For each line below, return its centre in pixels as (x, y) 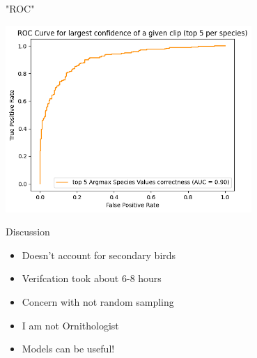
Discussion (28, 232)
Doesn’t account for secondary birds (99, 255)
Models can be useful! (68, 349)
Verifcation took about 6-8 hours (92, 278)
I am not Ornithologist (70, 325)
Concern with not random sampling (98, 301)
